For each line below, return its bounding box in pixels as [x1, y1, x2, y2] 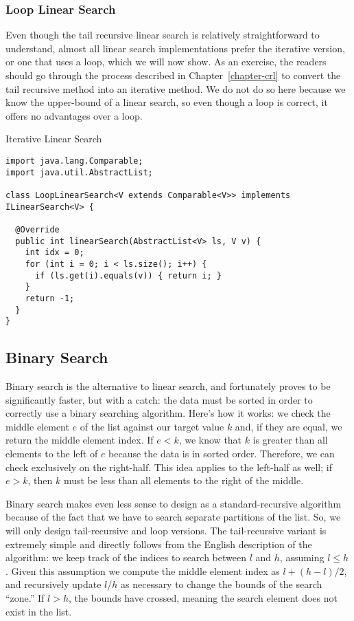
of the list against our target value [80, 419, 224, 433]
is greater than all [252, 433, 328, 447]
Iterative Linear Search [5, 131, 102, 146]
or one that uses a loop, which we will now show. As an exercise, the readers [5, 54, 327, 69]
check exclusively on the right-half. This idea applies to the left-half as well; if [5, 459, 332, 474]
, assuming [279, 550, 324, 565]
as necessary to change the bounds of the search [120, 577, 322, 591]
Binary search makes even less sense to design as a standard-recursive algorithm [5, 496, 342, 510]
